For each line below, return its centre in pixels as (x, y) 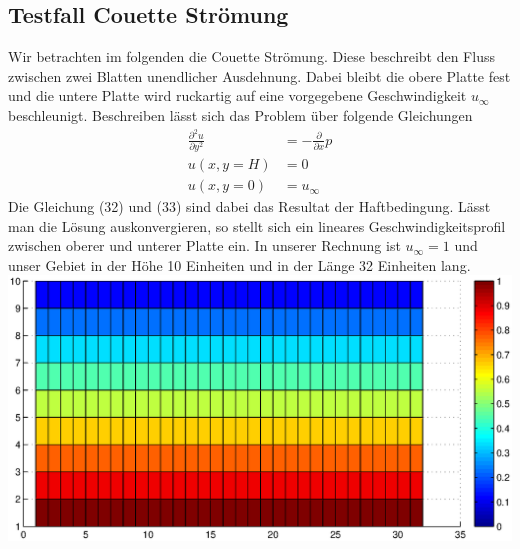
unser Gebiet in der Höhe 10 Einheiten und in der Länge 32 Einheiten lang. (239, 264)
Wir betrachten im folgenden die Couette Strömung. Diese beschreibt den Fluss (251, 56)
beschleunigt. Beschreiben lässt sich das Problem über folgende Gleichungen (240, 114)
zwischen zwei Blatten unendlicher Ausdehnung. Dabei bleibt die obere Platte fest (259, 75)
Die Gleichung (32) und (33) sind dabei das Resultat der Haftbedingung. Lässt (249, 206)
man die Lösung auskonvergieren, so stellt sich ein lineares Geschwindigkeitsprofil (257, 225)
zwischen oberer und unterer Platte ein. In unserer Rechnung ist (204, 245)
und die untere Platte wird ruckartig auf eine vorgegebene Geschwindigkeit (237, 95)
